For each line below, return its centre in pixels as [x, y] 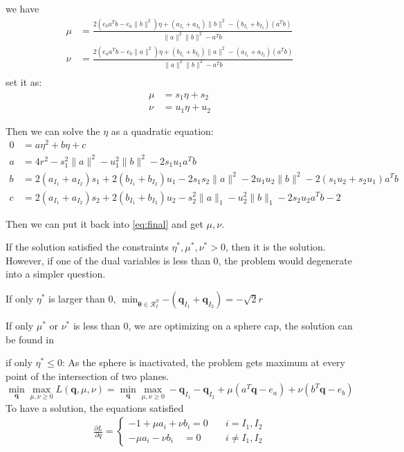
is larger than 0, [82, 298]
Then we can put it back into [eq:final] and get [104, 223]
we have [22, 8]
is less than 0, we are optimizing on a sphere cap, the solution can [213, 325]
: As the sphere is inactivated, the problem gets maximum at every [203, 362]
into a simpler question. [56, 274]
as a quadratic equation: [162, 130]
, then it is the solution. [275, 247]
